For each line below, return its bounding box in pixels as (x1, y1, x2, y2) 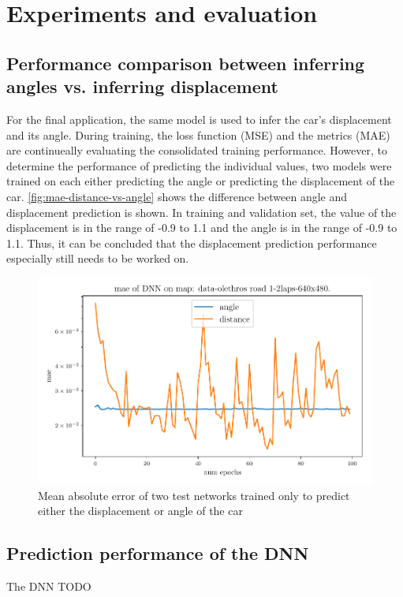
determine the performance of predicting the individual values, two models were (6, 157, 392, 174)
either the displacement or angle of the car (38, 502, 243, 519)
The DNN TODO (6, 578, 91, 595)
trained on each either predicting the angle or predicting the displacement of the (6, 173, 395, 189)
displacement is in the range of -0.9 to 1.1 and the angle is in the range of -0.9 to (6, 219, 397, 236)
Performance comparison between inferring (6, 50, 365, 75)
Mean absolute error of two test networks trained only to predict (38, 487, 350, 503)
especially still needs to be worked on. (6, 250, 189, 267)
